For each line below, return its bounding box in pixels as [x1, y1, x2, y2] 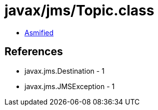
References [4, 45, 63, 58]
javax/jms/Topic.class [4, 2, 154, 19]
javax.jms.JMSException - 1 [24, 82, 115, 91]
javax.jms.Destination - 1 [24, 66, 104, 75]
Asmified [24, 28, 54, 37]
